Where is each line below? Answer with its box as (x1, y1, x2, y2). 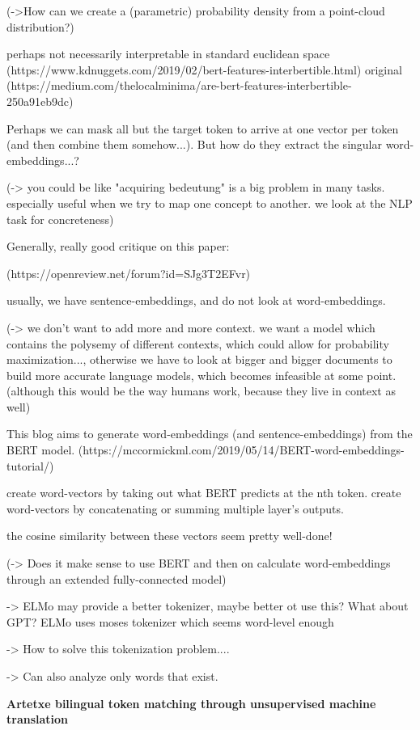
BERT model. (6, 441, 75, 458)
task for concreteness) (6, 210, 114, 227)
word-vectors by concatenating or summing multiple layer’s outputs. (6, 500, 344, 517)
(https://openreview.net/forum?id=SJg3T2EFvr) (6, 264, 251, 281)
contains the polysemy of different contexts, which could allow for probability (6, 335, 389, 352)
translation (6, 711, 69, 728)
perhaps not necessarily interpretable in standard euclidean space (6, 45, 330, 62)
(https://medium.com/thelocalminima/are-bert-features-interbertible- (6, 77, 352, 94)
